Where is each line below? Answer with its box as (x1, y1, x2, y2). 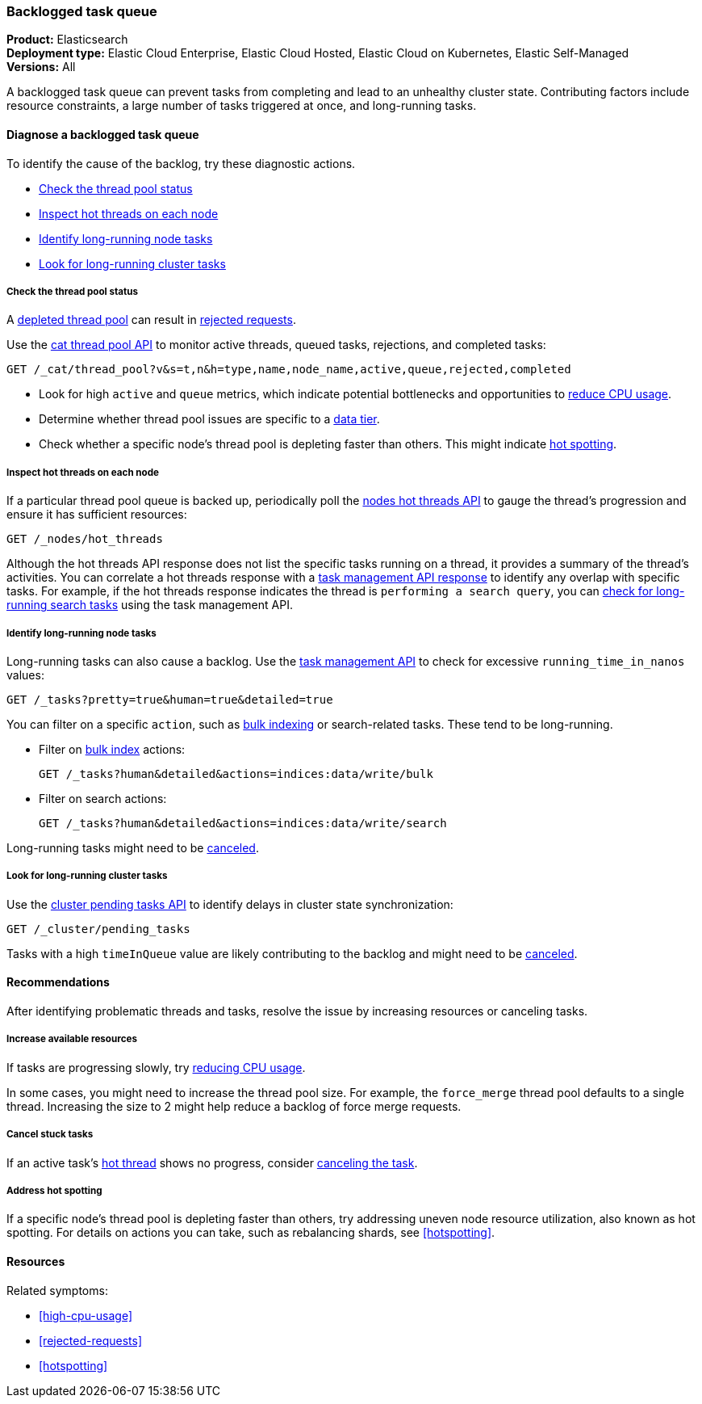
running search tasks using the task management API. (6, 598, 293, 612)
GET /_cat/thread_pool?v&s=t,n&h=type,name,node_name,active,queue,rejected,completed (6, 363, 571, 376)
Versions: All (6, 60, 76, 74)
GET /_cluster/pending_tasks (6, 922, 190, 935)
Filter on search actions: (39, 791, 167, 805)
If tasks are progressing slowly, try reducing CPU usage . (6, 1060, 306, 1074)
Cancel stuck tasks (6, 1129, 94, 1141)
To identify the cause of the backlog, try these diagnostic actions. (6, 156, 356, 170)
